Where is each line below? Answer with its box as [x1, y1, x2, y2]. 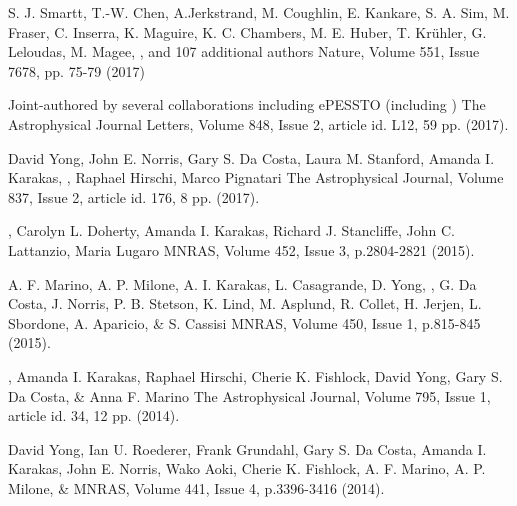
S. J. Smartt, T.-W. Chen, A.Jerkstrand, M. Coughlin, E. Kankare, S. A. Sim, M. [8, 2, 510, 22]
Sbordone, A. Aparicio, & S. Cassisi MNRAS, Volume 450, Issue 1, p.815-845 [8, 312, 481, 333]
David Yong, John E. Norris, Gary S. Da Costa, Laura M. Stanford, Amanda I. [8, 147, 495, 168]
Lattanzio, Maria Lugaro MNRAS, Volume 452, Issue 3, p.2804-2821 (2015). [8, 239, 475, 260]
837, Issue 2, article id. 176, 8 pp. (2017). [8, 186, 260, 207]
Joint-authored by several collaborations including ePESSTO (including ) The [8, 94, 486, 115]
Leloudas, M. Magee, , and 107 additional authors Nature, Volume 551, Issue [8, 41, 480, 62]
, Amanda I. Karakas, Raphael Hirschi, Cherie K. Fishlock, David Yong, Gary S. [8, 365, 503, 386]
